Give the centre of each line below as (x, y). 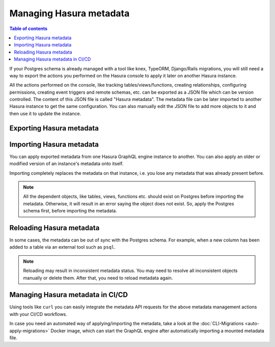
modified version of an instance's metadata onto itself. (66, 164)
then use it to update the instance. (45, 113)
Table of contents (29, 29)
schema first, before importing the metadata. (70, 211)
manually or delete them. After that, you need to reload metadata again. (98, 278)
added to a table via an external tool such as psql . (62, 247)
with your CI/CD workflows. (38, 314)
